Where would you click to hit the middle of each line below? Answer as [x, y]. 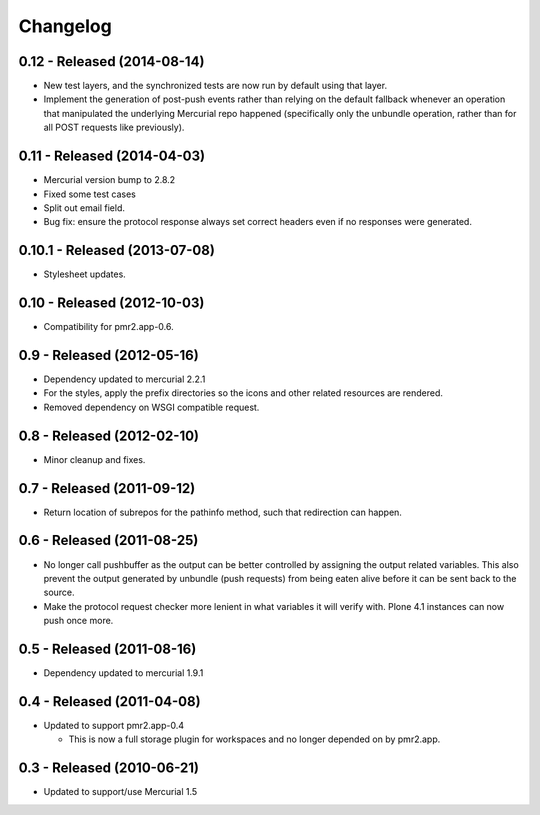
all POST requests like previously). [114, 127]
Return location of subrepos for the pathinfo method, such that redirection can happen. [222, 512]
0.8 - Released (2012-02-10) [109, 435]
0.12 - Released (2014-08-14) [111, 61]
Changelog [65, 26]
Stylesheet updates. [85, 274]
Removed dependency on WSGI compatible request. [151, 407]
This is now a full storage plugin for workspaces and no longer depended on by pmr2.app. [254, 739]
